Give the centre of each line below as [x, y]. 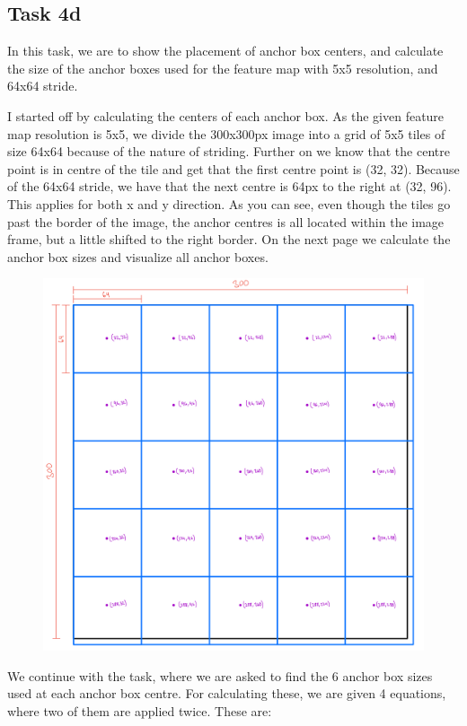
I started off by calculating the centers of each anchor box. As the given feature [226, 115]
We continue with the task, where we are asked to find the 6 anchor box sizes [220, 675]
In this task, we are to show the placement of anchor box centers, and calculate [225, 51]
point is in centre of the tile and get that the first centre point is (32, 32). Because [233, 168]
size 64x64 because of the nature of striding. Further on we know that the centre [229, 151]
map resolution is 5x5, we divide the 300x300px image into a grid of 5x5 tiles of [226, 133]
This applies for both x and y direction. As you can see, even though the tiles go [229, 203]
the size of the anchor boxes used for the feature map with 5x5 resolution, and [223, 68]
